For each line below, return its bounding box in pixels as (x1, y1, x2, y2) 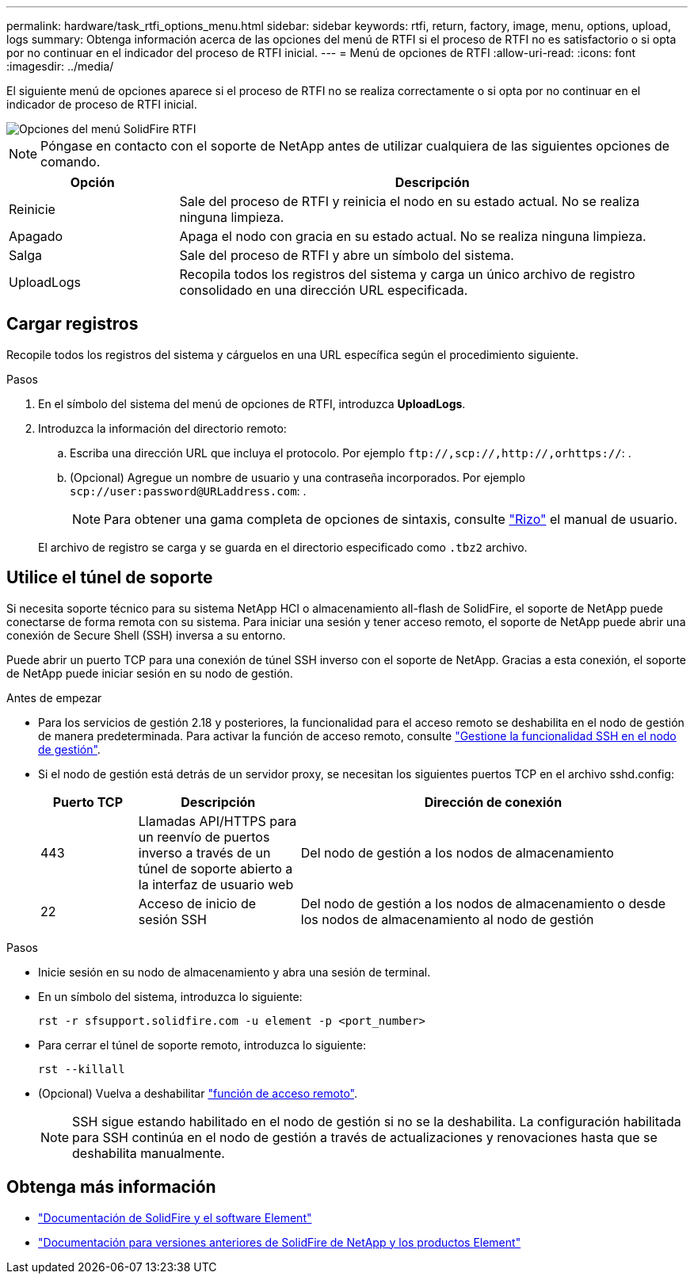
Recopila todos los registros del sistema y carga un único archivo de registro (179, 266, 635, 282)
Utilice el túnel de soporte (6, 567, 213, 588)
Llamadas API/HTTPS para (138, 812, 297, 829)
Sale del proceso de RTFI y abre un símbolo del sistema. (179, 247, 514, 263)
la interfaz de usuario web (138, 876, 294, 892)
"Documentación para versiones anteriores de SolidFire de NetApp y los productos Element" (38, 1235, 521, 1249)
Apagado (9, 228, 63, 244)
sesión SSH (138, 911, 207, 927)
